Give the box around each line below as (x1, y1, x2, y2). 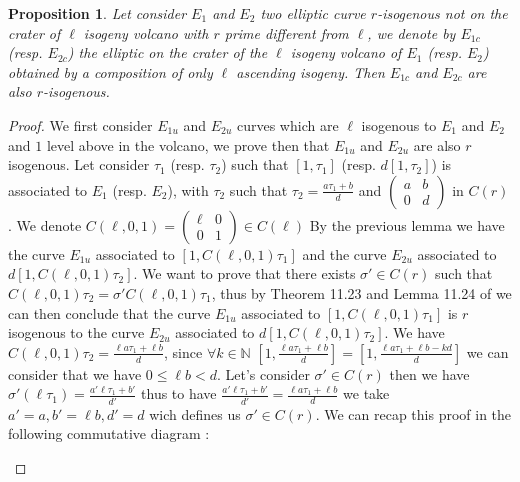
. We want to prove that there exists (133, 263, 356, 284)
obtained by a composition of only (8, 61, 213, 82)
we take (343, 383, 390, 404)
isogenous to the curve (8, 322, 145, 343)
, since (164, 341, 203, 362)
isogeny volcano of (290, 42, 402, 63)
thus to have (141, 383, 217, 404)
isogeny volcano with (83, 22, 209, 43)
